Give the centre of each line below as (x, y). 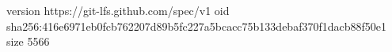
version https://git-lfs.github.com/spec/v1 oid (118, 10)
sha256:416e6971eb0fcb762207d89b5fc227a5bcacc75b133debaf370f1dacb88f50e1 (197, 26)
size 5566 (28, 41)
